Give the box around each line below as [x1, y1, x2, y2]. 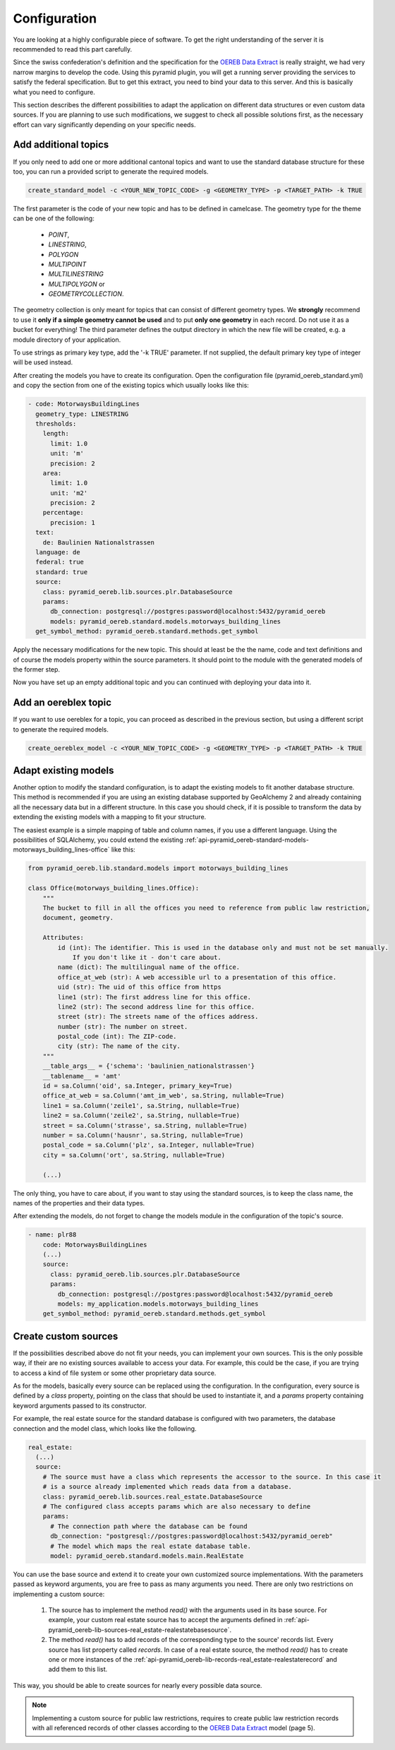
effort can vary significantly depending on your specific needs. [13, 120, 197, 129]
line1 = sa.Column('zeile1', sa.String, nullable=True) [42, 1102, 241, 1109]
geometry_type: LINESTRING [35, 410, 129, 418]
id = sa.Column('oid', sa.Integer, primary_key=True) [42, 1082, 233, 1090]
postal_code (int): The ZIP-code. [57, 1032, 177, 1041]
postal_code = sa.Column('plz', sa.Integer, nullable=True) [42, 1141, 255, 1149]
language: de [35, 548, 80, 556]
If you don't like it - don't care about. [72, 953, 221, 961]
